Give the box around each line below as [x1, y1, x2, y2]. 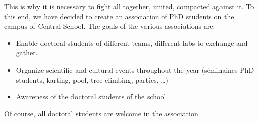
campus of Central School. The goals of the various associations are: [4, 21, 215, 31]
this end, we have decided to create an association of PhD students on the [4, 11, 234, 21]
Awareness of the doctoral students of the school [16, 91, 166, 102]
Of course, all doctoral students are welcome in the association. [4, 108, 200, 118]
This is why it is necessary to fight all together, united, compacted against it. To [4, 1, 254, 11]
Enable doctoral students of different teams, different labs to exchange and [16, 37, 248, 48]
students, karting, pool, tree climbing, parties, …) [16, 74, 169, 85]
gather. [16, 47, 38, 58]
